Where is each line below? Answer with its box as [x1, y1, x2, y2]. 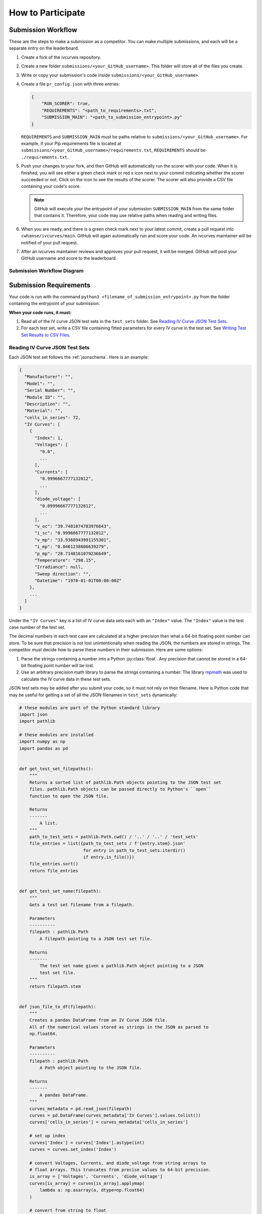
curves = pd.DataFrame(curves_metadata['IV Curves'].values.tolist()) [29, 1113, 201, 1118]
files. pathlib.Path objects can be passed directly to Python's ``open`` [29, 787, 211, 792]
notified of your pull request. [21, 239, 78, 245]
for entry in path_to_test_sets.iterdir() [83, 847, 186, 853]
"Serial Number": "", [24, 388, 76, 393]
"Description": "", [24, 401, 71, 406]
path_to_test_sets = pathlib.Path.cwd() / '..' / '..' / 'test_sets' [29, 834, 198, 840]
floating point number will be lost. [27, 662, 95, 668]
